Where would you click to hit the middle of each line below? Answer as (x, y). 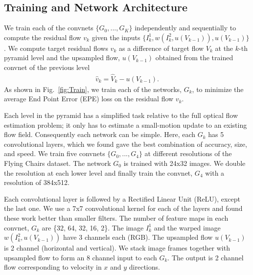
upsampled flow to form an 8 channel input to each (80, 257)
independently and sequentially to (185, 28)
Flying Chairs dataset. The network (57, 163)
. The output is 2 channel (206, 257)
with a (215, 172)
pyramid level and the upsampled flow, (62, 57)
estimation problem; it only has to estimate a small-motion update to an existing (126, 125)
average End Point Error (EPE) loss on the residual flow (89, 99)
